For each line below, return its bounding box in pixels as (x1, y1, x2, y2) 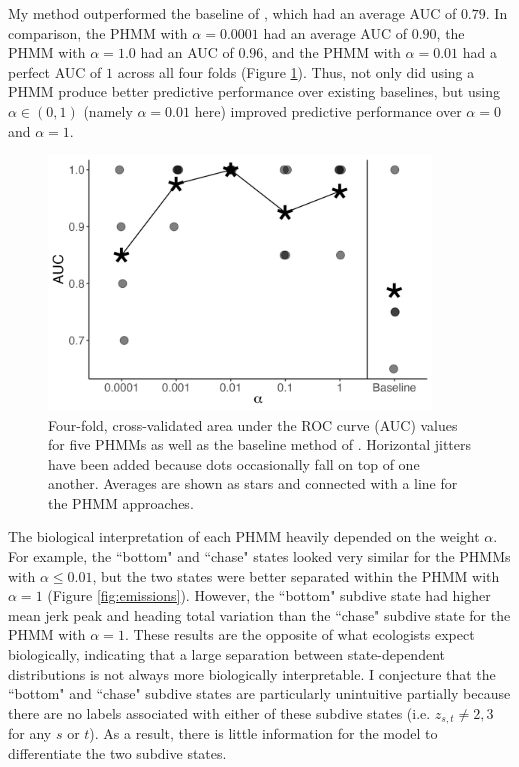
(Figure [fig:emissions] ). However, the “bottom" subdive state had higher (47, 585, 491, 606)
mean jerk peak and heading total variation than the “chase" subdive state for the (8, 604, 511, 625)
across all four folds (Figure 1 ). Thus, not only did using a (117, 61, 475, 82)
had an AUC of (140, 42, 234, 63)
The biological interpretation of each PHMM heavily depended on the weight (8, 526, 480, 547)
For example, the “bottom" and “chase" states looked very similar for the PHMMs (8, 546, 511, 567)
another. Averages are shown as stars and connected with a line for (48, 473, 458, 494)
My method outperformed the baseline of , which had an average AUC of (8, 3, 457, 23)
